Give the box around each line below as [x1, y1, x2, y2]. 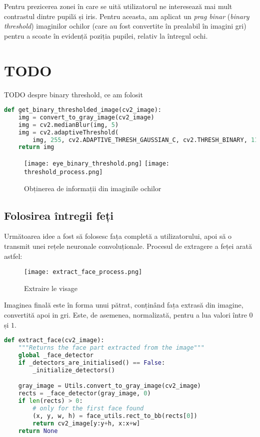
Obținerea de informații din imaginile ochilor [24, 183, 161, 193]
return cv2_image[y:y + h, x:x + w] [32, 419, 140, 427]
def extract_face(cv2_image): [4, 337, 104, 344]
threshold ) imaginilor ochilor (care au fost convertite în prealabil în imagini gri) [4, 21, 246, 31]
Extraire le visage [24, 282, 77, 293]
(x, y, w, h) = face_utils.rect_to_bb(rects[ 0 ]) [32, 412, 197, 419]
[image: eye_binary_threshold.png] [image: [24, 160, 170, 168]
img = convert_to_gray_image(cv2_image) [18, 113, 154, 121]
